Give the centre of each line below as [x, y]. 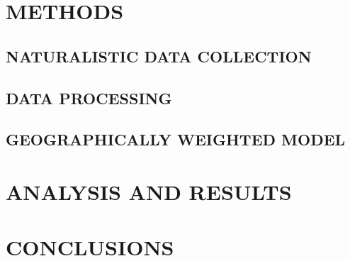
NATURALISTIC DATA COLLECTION [159, 56]
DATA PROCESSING [89, 98]
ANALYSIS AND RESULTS [149, 191]
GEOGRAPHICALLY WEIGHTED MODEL [176, 139]
